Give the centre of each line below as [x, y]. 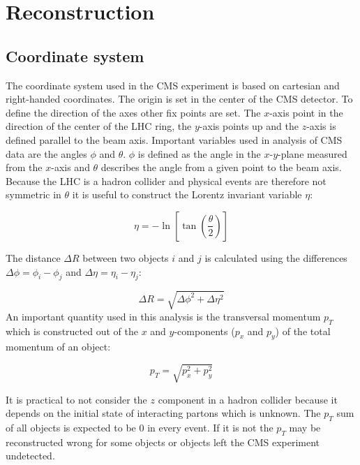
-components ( [204, 331]
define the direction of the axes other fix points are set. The [133, 112]
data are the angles [46, 153]
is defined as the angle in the [199, 153]
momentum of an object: [58, 347]
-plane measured [313, 153]
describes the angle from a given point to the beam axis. [221, 167]
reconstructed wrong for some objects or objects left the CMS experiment [163, 442]
